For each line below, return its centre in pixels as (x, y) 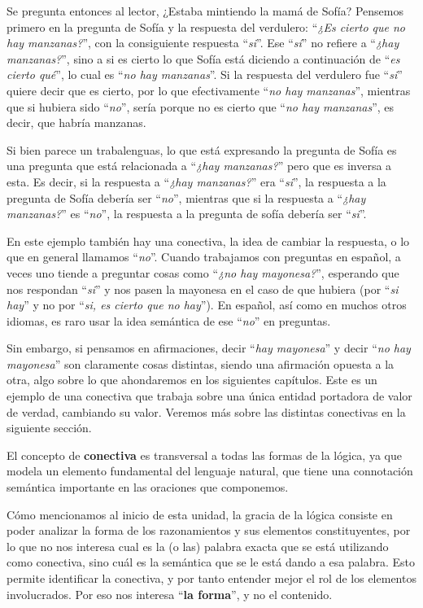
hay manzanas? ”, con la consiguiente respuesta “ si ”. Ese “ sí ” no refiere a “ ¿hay (203, 43)
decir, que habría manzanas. (76, 122)
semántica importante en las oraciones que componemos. (148, 487)
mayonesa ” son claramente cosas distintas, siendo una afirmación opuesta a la (201, 363)
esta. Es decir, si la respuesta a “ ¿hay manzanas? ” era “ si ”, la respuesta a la (196, 181)
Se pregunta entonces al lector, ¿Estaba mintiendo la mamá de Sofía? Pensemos (205, 11)
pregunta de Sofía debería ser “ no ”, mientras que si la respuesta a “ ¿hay (186, 197)
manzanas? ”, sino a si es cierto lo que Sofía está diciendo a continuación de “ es (203, 58)
